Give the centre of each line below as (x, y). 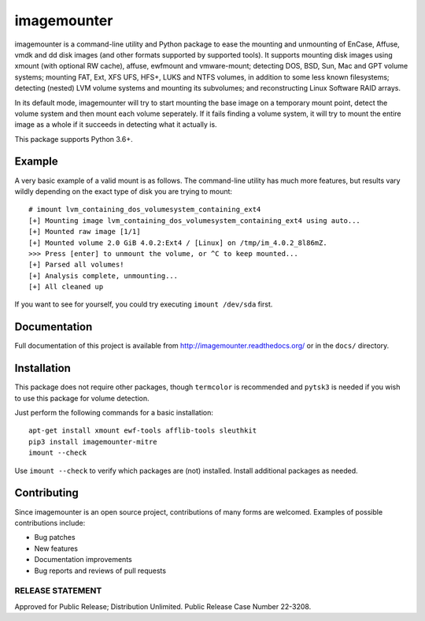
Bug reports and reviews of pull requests (100, 571)
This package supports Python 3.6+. (74, 139)
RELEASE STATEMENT (58, 591)
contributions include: (50, 522)
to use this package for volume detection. (82, 398)
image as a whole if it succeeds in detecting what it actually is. (116, 125)
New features (56, 548)
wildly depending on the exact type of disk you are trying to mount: (123, 191)
